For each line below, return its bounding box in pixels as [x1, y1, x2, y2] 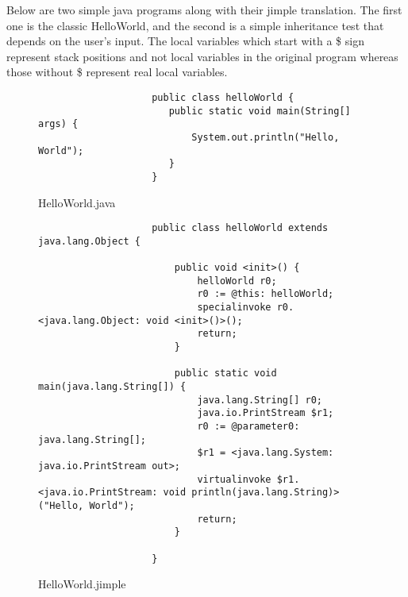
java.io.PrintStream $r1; [197, 407, 334, 419]
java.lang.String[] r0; [197, 394, 322, 406]
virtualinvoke [197, 473, 271, 485]
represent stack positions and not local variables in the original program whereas [6, 48, 398, 64]
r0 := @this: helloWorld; [197, 288, 334, 300]
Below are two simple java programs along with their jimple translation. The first [6, 2, 402, 17]
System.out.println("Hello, [191, 131, 340, 143]
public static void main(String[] [168, 105, 351, 117]
